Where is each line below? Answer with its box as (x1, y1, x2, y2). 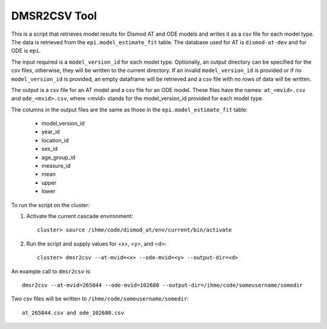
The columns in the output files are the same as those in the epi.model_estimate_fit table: (11, 106, 248, 113)
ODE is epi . (11, 47, 41, 55)
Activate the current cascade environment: (26, 212, 133, 219)
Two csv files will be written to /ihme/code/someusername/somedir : (11, 295, 189, 302)
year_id (41, 128, 60, 136)
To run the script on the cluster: (11, 201, 90, 208)
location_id (41, 136, 69, 144)
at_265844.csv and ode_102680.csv (22, 309, 124, 316)
